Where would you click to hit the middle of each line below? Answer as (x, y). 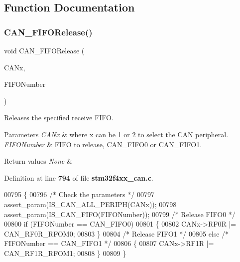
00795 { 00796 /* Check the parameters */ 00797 (79, 194)
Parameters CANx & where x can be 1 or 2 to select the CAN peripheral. (116, 134)
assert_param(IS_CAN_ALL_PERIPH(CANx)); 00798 (90, 204)
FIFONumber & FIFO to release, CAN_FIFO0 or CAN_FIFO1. (103, 144)
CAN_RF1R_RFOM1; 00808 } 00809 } (65, 253)
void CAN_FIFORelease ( (44, 50)
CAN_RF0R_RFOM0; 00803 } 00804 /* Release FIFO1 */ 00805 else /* (117, 233)
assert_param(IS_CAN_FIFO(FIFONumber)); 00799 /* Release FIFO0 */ (120, 214)
